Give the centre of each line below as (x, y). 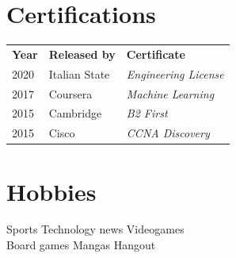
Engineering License (175, 73)
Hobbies (51, 191)
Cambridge (75, 113)
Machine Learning (170, 93)
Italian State (79, 73)
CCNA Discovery (168, 133)
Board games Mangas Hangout (81, 245)
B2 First (147, 113)
